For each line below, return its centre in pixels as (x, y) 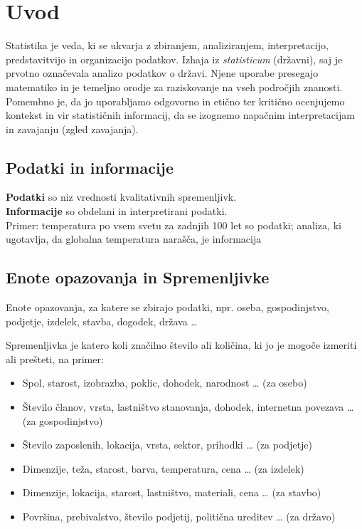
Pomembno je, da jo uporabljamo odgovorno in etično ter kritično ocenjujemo (175, 101)
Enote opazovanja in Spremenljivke (138, 277)
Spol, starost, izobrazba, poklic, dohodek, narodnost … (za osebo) (165, 383)
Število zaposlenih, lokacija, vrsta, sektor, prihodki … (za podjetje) (167, 445)
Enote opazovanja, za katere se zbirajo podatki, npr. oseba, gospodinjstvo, (167, 307)
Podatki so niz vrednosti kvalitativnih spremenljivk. (121, 197)
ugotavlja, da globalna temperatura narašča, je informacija (134, 239)
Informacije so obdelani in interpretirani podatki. (117, 211)
